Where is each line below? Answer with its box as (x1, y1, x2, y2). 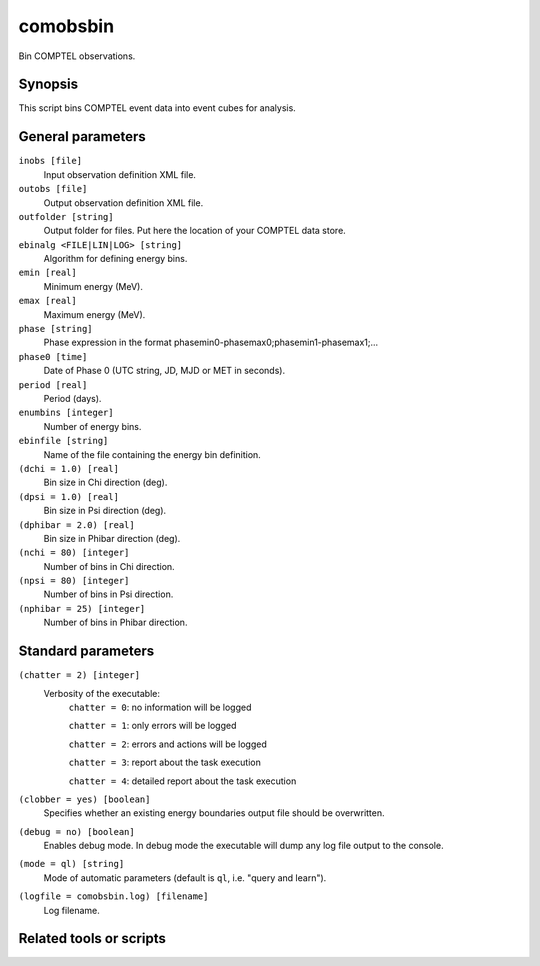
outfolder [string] (18, 211, 114, 222)
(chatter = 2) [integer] (18, 670, 140, 681)
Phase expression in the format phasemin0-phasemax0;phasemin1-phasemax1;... (43, 336, 379, 349)
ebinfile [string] (18, 435, 109, 447)
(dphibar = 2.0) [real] (18, 519, 135, 530)
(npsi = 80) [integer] (18, 575, 130, 587)
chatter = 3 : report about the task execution (68, 756, 262, 769)
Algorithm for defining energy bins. (43, 253, 188, 265)
